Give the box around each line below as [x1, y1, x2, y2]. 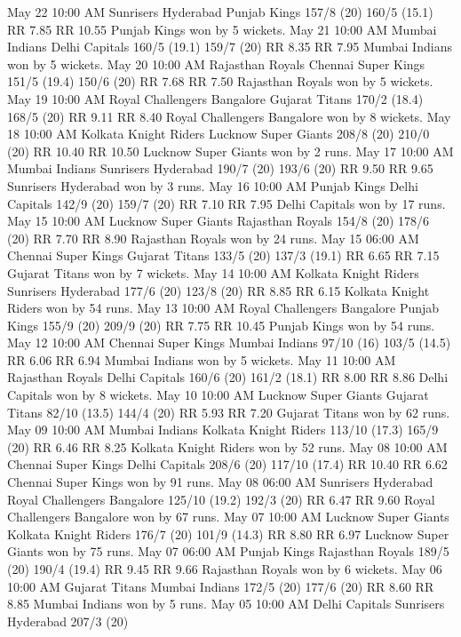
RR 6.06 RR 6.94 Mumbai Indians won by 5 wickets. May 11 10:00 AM [7, 350, 396, 369]
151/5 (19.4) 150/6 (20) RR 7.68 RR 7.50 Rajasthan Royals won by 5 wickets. [7, 72, 433, 91]
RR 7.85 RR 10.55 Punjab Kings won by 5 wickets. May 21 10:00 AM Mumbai [7, 20, 437, 38]
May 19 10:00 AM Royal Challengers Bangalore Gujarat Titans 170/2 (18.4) [7, 89, 424, 107]
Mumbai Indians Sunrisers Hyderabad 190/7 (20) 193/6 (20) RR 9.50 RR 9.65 [7, 159, 433, 178]
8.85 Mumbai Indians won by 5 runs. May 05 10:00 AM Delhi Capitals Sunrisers [7, 594, 445, 613]
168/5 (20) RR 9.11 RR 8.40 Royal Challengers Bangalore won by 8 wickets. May [7, 107, 451, 125]
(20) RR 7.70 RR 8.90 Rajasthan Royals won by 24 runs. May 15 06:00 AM [7, 228, 419, 247]
